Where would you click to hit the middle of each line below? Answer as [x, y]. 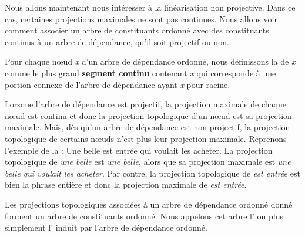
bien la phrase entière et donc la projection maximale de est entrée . [126, 184]
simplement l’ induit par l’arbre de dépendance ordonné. [106, 227]
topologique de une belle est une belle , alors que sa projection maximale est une [148, 162]
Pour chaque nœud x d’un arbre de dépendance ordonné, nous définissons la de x [150, 61]
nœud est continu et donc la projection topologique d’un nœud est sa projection [148, 115]
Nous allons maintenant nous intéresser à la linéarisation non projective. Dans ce [150, 7]
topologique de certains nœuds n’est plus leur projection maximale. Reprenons [146, 138]
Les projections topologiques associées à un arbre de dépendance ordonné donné [149, 204]
